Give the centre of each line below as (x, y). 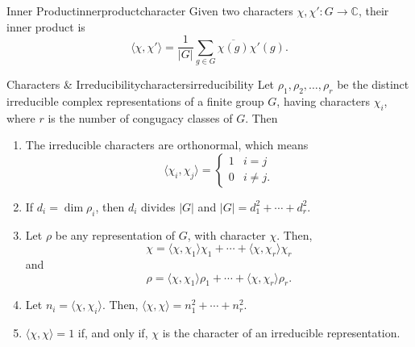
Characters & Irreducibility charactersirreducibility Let (141, 84)
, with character (226, 234)
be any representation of (115, 234)
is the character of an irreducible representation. (281, 333)
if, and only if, (113, 333)
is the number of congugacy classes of (140, 117)
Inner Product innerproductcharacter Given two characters (150, 10)
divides (158, 206)
